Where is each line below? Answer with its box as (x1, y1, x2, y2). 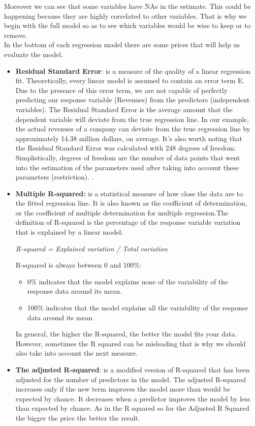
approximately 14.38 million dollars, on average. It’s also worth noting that (15, 133, 242, 143)
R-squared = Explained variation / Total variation (15, 243, 168, 253)
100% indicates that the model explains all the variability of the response (27, 303, 248, 313)
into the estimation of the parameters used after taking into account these (15, 162, 239, 172)
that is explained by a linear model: (15, 227, 123, 237)
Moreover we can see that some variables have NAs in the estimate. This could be (4, 1, 251, 11)
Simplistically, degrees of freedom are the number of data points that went (15, 152, 240, 162)
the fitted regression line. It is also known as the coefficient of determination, (15, 198, 248, 208)
